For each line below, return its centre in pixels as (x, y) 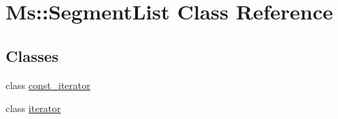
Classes (32, 55)
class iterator (33, 108)
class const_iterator (48, 85)
